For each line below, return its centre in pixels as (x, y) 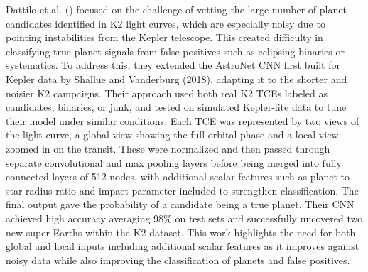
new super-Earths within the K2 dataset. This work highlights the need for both (181, 232)
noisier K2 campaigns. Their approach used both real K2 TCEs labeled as (167, 93)
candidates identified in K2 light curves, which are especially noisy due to (166, 23)
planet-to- (331, 176)
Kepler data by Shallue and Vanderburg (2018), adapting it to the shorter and (177, 78)
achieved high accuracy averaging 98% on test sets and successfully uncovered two (184, 218)
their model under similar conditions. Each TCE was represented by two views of (183, 120)
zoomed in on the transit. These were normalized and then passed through (168, 148)
